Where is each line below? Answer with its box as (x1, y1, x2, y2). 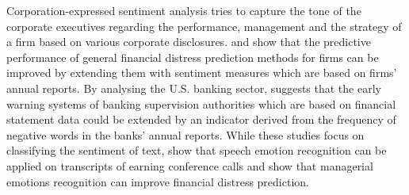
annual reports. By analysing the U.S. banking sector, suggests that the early (6, 79, 381, 96)
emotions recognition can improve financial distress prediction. (6, 173, 309, 189)
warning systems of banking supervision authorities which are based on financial (6, 95, 396, 112)
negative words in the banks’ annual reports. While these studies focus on (6, 126, 365, 143)
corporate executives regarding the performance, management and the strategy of (6, 17, 402, 34)
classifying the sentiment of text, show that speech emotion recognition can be (6, 142, 387, 159)
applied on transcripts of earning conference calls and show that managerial (6, 157, 373, 174)
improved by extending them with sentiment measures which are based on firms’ (6, 64, 397, 81)
